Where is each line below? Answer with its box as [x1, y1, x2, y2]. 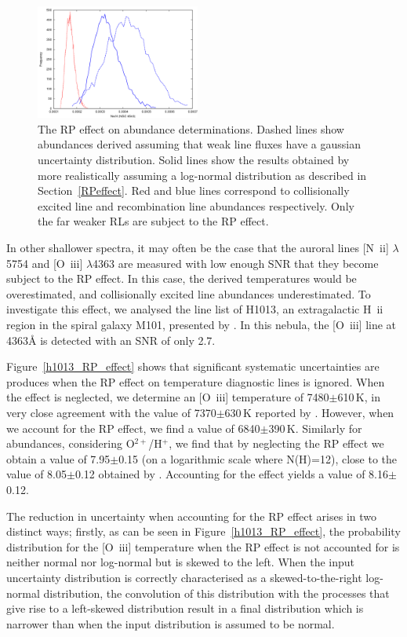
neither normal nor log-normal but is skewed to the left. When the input [6, 554, 355, 570]
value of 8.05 [6, 466, 67, 482]
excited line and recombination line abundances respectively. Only [38, 197, 354, 214]
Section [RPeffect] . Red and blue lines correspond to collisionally [38, 182, 350, 199]
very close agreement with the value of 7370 [6, 404, 216, 420]
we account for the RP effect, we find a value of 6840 [6, 419, 260, 436]
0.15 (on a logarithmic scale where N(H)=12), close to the [118, 450, 397, 467]
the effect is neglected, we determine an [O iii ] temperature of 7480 [6, 389, 329, 405]
